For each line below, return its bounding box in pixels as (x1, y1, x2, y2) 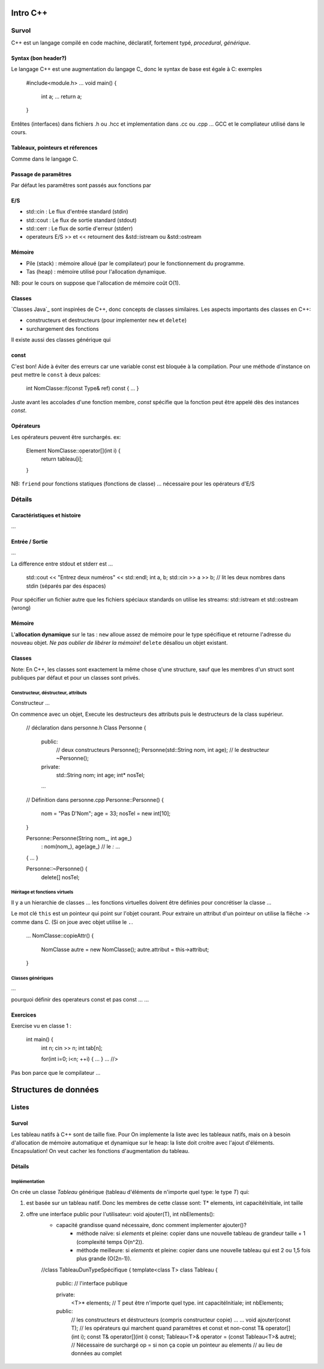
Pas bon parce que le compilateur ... (11, 1069, 101, 1076)
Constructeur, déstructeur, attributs (11, 689, 87, 696)
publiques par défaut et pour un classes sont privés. (11, 674, 140, 681)
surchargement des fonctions (26, 325, 99, 332)
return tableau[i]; (41, 455, 83, 463)
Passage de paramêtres (11, 170, 72, 177)
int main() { (26, 1036, 54, 1043)
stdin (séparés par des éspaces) (26, 582, 106, 589)
